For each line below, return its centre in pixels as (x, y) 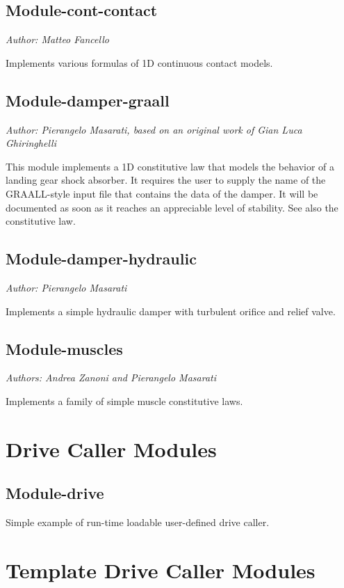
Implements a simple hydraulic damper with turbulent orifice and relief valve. (171, 311)
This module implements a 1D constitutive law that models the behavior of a (170, 166)
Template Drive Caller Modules (161, 570)
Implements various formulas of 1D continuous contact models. (139, 62)
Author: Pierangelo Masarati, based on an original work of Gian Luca (154, 129)
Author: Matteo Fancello (57, 39)
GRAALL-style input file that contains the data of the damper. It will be (162, 193)
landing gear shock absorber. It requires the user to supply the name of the (166, 180)
